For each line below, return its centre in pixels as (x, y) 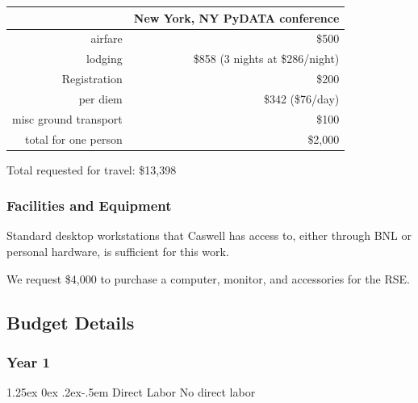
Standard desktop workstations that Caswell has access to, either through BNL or (209, 235)
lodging (104, 59)
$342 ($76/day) (301, 98)
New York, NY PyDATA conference (236, 17)
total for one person (74, 139)
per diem (100, 98)
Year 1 (28, 361)
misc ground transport (67, 118)
